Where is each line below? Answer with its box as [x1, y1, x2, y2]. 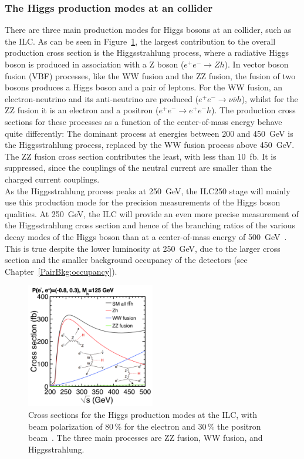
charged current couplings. [5, 173, 100, 185]
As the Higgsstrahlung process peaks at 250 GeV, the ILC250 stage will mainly [5, 184, 291, 197]
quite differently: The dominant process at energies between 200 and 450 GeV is [5, 127, 293, 139]
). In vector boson [224, 58, 289, 70]
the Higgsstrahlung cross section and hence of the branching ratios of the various [5, 219, 296, 231]
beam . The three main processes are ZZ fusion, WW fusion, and [28, 431, 263, 444]
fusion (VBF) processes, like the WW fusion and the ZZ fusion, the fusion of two [5, 69, 296, 82]
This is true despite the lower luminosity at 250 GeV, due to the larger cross [5, 242, 281, 254]
